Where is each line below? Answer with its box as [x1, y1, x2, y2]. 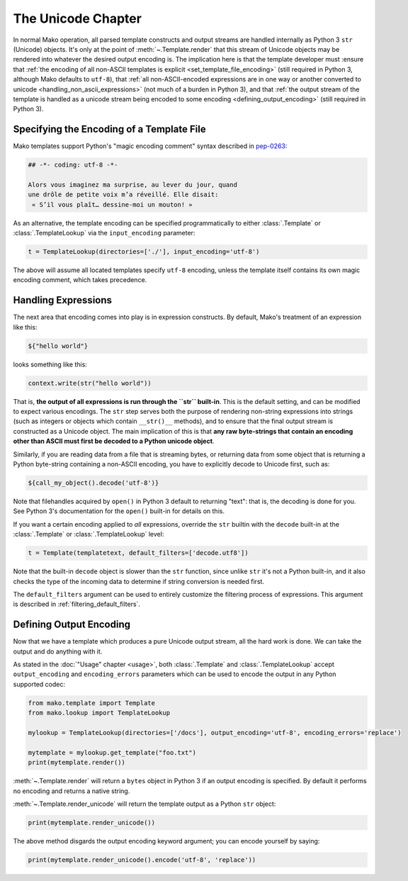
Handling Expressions [13, 294, 113, 306]
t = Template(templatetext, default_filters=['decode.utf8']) [28, 549, 249, 557]
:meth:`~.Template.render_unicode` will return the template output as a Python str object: [13, 799, 276, 808]
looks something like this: [13, 360, 88, 369]
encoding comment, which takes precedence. [13, 276, 147, 284]
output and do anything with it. [13, 647, 103, 656]
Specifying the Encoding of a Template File [13, 123, 206, 135]
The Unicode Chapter [13, 11, 142, 26]
